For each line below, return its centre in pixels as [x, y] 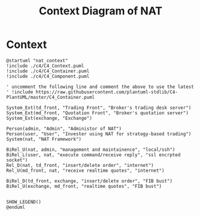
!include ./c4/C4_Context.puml [45, 66]
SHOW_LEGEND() [24, 202]
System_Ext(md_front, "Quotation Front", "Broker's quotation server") [97, 113]
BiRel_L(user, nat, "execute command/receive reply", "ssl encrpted [93, 155]
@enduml [16, 207]
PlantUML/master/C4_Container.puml [51, 97]
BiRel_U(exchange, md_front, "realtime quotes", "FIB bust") [84, 186]
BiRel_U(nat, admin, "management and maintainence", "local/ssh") [91, 150]
